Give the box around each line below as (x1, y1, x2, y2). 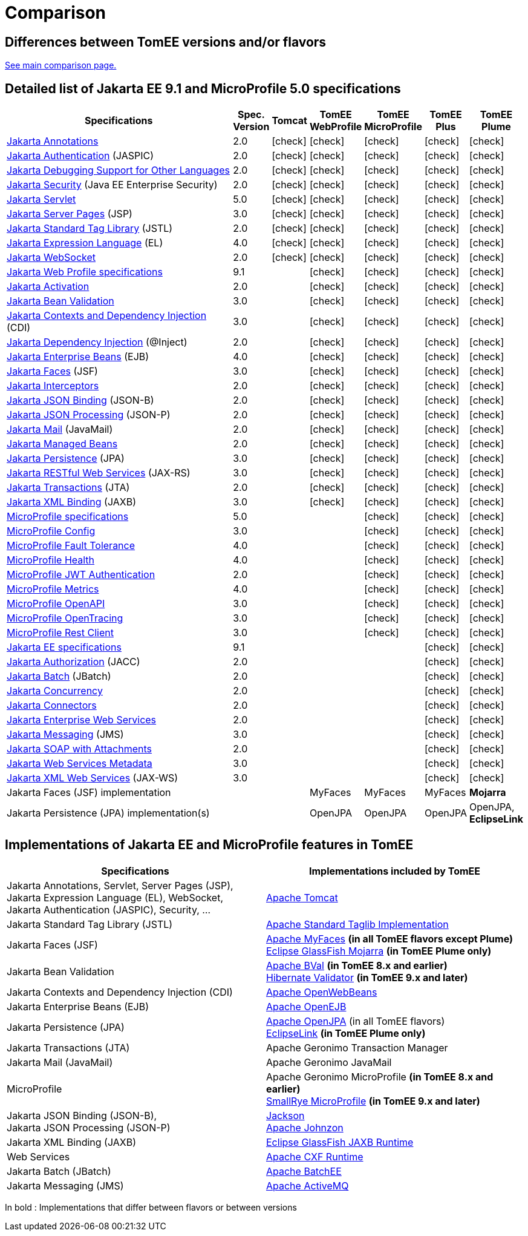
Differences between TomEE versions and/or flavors (5, 34, 327, 50)
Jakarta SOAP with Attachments (7, 743, 152, 755)
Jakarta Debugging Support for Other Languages (7, 164, 230, 177)
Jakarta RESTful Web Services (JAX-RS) (7, 467, 191, 479)
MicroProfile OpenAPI (7, 597, 105, 610)
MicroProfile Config (7, 525, 96, 537)
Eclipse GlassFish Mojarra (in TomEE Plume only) (266, 944, 492, 957)
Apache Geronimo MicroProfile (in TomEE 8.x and (266, 1070, 494, 1083)
